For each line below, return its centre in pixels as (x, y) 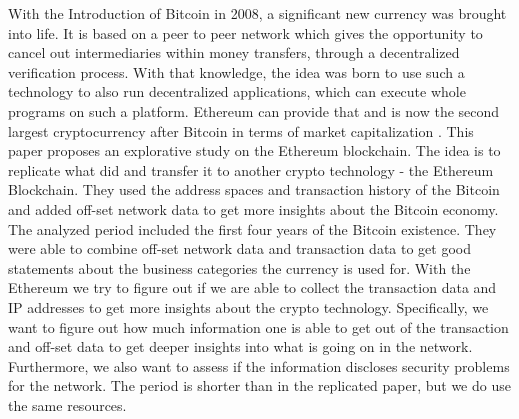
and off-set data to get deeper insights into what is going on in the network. (240, 346)
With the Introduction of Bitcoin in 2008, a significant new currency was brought (257, 13)
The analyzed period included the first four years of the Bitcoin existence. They (252, 228)
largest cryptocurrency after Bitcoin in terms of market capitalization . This (241, 130)
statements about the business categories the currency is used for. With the (239, 267)
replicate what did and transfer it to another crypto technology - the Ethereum (251, 169)
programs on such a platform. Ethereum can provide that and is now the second (254, 110)
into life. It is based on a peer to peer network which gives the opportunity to (245, 32)
